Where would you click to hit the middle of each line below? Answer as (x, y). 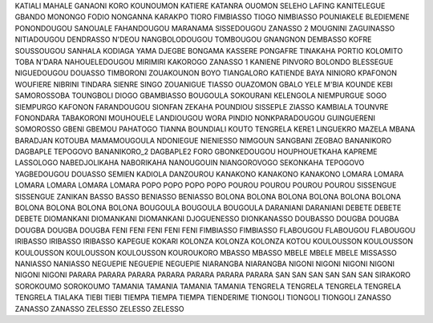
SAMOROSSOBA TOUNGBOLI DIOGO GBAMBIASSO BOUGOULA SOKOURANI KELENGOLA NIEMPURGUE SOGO (201, 95)
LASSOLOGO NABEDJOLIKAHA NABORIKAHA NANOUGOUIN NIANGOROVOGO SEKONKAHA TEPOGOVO (190, 163)
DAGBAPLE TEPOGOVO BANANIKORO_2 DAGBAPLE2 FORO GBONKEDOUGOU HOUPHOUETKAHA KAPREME (196, 151)
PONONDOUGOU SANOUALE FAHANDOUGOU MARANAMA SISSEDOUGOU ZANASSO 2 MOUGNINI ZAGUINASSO (205, 28)
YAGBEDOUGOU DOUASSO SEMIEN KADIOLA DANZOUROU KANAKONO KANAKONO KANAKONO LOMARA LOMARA (209, 174)
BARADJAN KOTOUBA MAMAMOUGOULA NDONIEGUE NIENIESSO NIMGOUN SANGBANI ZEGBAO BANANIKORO (203, 140)
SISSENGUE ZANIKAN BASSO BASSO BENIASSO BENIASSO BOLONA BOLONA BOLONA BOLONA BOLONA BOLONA (208, 196)
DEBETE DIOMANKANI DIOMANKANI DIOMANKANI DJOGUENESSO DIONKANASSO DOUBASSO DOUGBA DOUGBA (207, 219)
